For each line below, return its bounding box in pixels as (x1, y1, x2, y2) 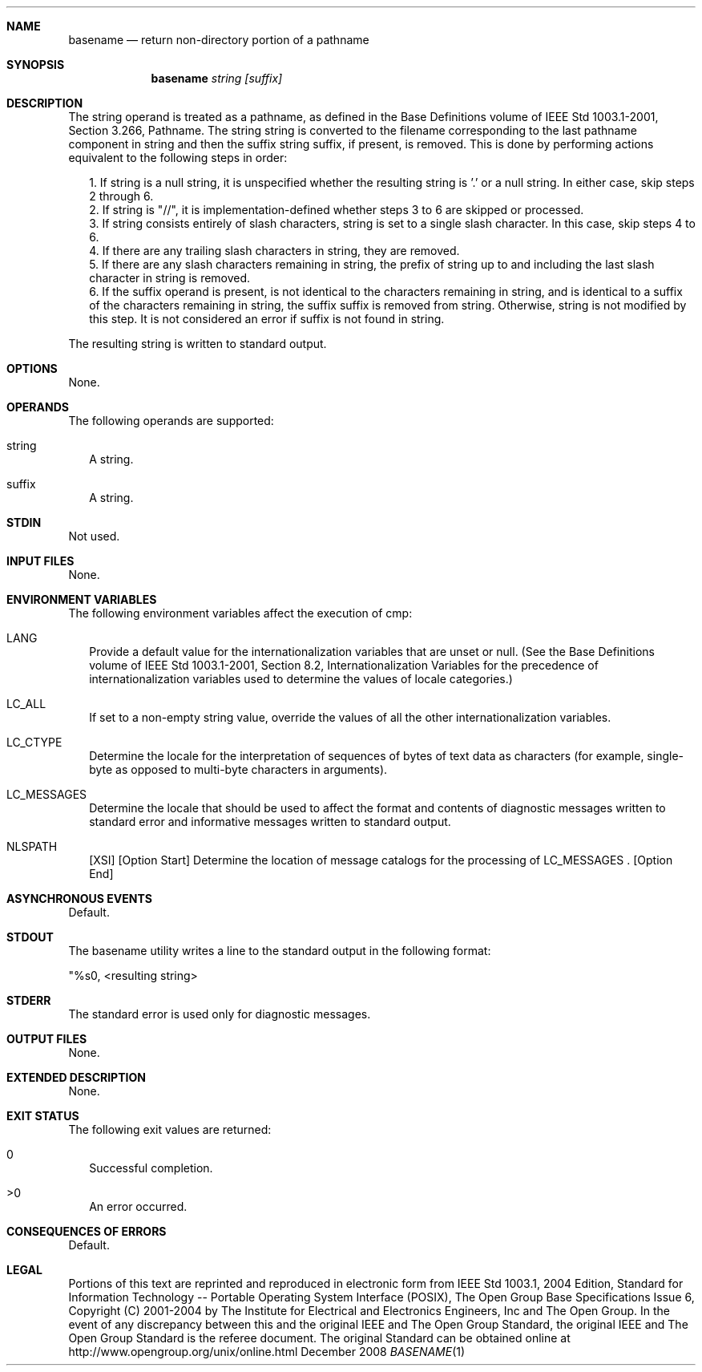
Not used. (68, 529, 120, 543)
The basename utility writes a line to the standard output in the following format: (68, 944, 491, 957)
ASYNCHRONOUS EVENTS (6, 892, 152, 905)
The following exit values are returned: (68, 1123, 272, 1136)
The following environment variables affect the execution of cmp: (68, 606, 413, 620)
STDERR (6, 994, 51, 1007)
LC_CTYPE (6, 735, 63, 749)
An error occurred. (89, 1200, 188, 1213)
